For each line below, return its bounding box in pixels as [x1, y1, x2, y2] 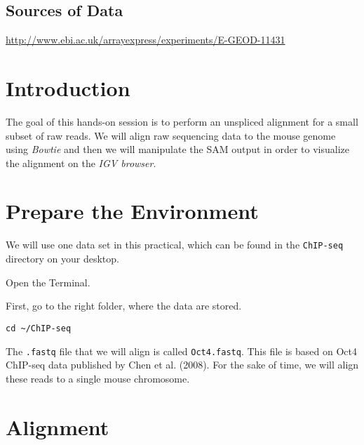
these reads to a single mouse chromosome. [6, 371, 190, 385]
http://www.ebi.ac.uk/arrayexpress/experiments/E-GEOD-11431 [6, 32, 285, 47]
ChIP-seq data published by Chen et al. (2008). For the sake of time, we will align [6, 357, 359, 372]
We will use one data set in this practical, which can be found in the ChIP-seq [6, 237, 344, 252]
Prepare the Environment [6, 197, 259, 225]
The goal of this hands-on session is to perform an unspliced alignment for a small [6, 114, 358, 128]
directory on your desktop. [6, 251, 119, 266]
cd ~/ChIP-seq [6, 323, 72, 333]
